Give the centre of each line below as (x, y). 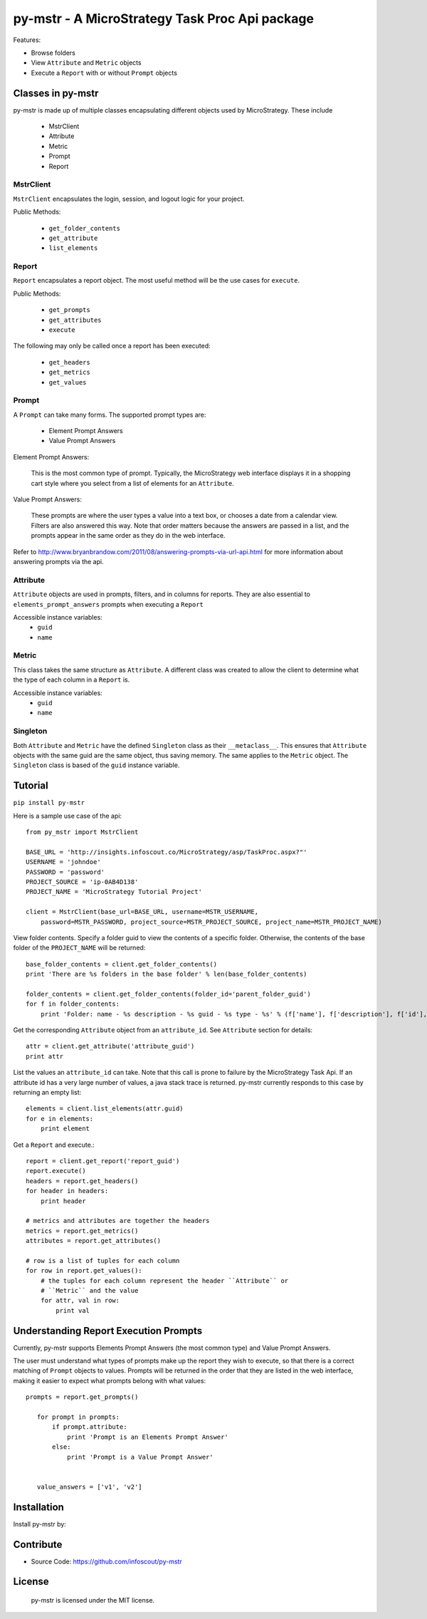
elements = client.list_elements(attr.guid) (105, 1109)
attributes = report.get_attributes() (94, 1241)
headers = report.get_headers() (82, 1181)
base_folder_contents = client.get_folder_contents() (121, 964)
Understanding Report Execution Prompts (108, 1331)
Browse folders (53, 53)
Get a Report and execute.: (54, 1145)
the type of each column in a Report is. (72, 680)
